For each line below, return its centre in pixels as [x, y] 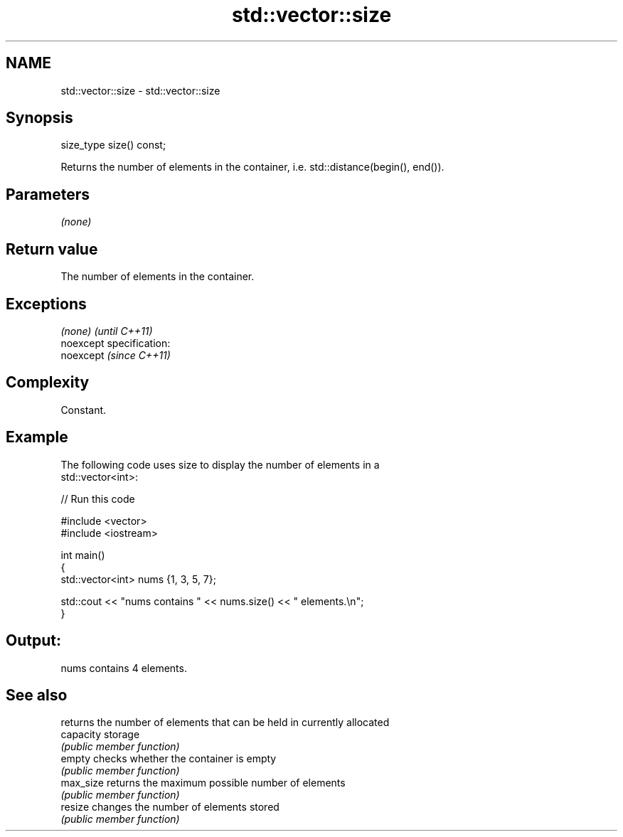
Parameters [48, 194]
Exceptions [46, 304]
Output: [33, 641]
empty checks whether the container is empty [169, 759]
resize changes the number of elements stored [170, 807]
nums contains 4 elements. [124, 668]
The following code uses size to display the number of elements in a [220, 464]
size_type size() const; [113, 145]
